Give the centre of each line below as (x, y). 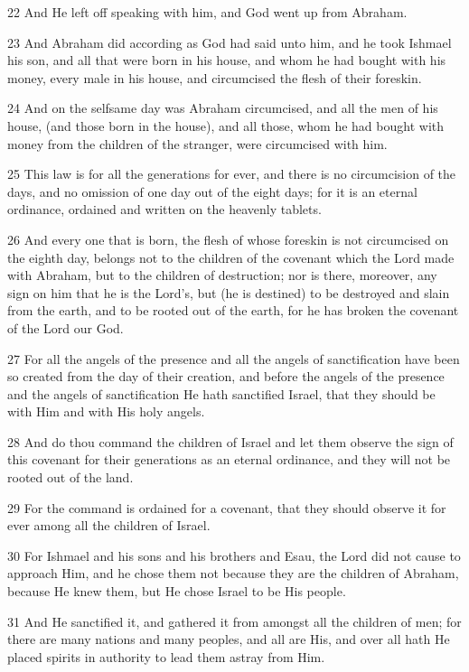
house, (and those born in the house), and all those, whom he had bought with (225, 125)
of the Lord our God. (66, 327)
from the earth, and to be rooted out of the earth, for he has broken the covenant (233, 310)
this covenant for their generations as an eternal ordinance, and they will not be (229, 459)
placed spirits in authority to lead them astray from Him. (166, 656)
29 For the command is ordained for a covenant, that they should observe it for (227, 507)
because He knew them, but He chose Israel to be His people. (177, 591)
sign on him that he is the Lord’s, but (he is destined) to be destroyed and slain (229, 292)
